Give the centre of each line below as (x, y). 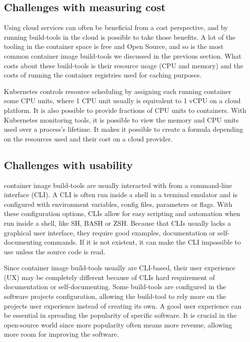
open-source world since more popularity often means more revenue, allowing (118, 324)
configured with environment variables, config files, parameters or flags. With (118, 204)
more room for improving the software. (62, 334)
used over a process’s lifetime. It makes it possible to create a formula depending (124, 129)
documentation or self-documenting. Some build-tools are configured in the (115, 287)
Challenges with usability (68, 164)
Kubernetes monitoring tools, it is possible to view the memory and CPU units (121, 119)
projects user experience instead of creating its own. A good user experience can (123, 305)
